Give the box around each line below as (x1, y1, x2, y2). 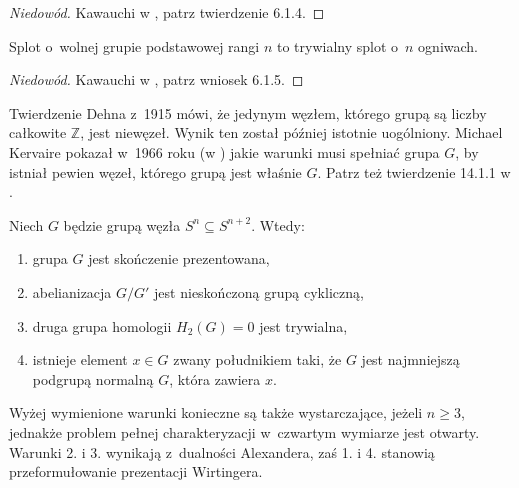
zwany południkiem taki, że (173, 349, 342, 370)
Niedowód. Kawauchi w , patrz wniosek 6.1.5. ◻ (9, 69, 304, 90)
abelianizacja (32, 281, 112, 302)
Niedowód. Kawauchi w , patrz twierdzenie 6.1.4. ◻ (9, 2, 325, 22)
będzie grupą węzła (63, 214, 181, 235)
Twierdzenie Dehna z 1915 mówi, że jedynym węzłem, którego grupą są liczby (9, 102, 487, 123)
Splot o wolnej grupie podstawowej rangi (9, 35, 260, 56)
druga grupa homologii (32, 315, 172, 336)
